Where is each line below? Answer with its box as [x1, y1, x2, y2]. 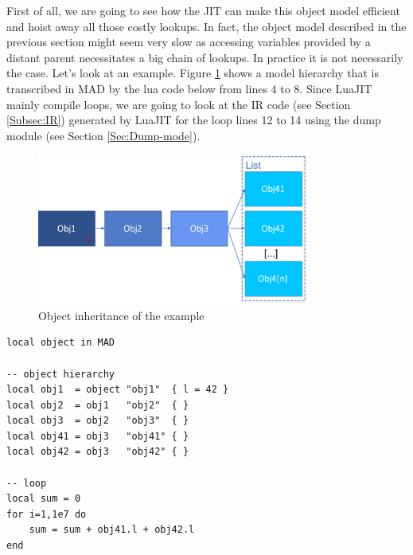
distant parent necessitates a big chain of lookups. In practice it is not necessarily [6, 49, 403, 65]
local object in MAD [6, 337, 115, 349]
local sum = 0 [6, 493, 81, 505]
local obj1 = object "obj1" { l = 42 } [6, 384, 229, 396]
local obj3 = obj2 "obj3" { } [6, 415, 189, 427]
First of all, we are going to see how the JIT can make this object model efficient [6, 2, 400, 18]
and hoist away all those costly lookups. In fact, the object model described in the [6, 18, 407, 34]
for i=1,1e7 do [6, 508, 87, 520]
